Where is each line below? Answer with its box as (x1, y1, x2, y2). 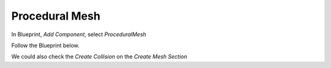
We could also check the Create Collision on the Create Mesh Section (11, 53, 188, 61)
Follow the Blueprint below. (11, 42, 80, 49)
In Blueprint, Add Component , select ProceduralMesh (11, 31, 146, 38)
